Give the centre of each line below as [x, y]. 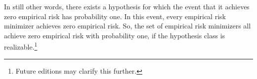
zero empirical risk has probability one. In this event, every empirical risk [115, 16]
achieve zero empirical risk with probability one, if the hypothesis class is [115, 35]
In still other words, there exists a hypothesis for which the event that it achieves [127, 6]
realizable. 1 [21, 46]
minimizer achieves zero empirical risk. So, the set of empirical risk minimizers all [128, 26]
